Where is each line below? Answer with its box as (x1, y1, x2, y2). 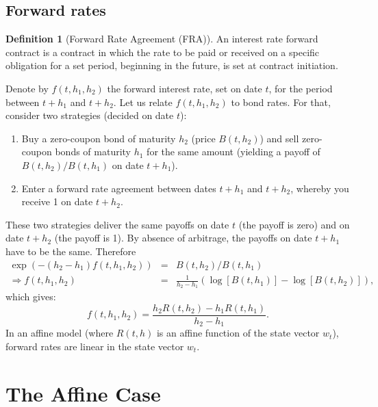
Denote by (5, 81, 49, 95)
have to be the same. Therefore (5, 244, 136, 258)
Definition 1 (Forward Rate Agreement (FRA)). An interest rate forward (5, 31, 318, 46)
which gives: (5, 289, 56, 304)
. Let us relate (113, 94, 173, 109)
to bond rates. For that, (231, 94, 331, 109)
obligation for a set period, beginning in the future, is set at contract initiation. (5, 58, 338, 73)
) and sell (260, 131, 299, 145)
